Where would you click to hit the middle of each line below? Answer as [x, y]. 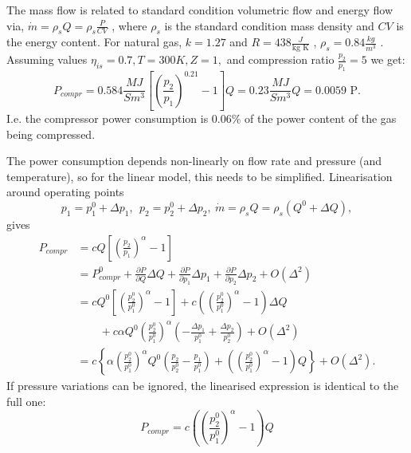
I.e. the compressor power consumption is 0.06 [119, 118]
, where [129, 25]
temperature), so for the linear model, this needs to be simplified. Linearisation [200, 176]
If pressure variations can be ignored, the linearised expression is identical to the [203, 386]
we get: [388, 59]
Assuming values [47, 59]
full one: [26, 402]
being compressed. [51, 134]
